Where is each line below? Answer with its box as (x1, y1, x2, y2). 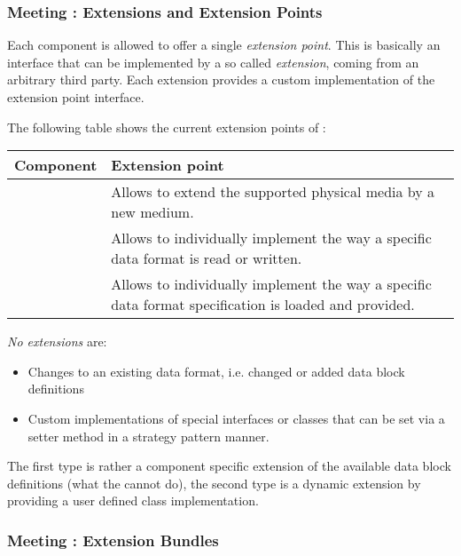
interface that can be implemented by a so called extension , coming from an (7, 52, 419, 71)
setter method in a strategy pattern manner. (27, 426, 270, 445)
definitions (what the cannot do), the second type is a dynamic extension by (7, 473, 421, 492)
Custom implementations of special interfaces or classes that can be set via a (27, 409, 445, 427)
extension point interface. (7, 88, 145, 106)
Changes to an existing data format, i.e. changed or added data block (27, 361, 405, 380)
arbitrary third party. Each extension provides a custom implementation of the (7, 70, 435, 89)
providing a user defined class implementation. (7, 491, 259, 510)
